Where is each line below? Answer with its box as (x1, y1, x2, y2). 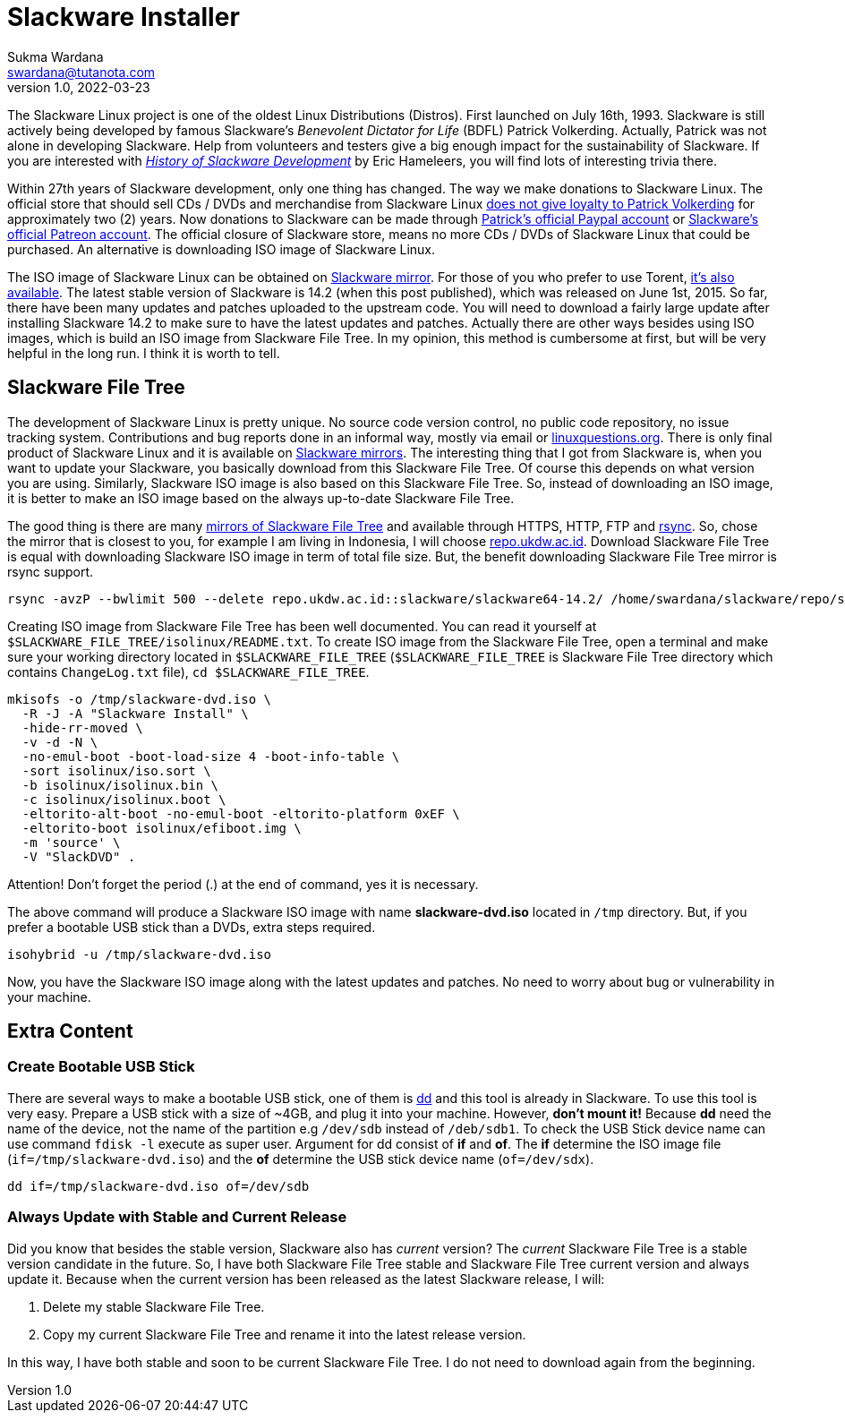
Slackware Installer (7, 2, 240, 32)
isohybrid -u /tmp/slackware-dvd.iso (7, 946, 272, 962)
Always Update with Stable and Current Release (7, 1208, 347, 1227)
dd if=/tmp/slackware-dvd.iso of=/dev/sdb (7, 1178, 310, 1193)
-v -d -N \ (21, 734, 98, 749)
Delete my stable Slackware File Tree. (43, 1298, 265, 1314)
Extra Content (7, 1020, 133, 1043)
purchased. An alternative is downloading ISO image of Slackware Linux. (7, 241, 436, 257)
